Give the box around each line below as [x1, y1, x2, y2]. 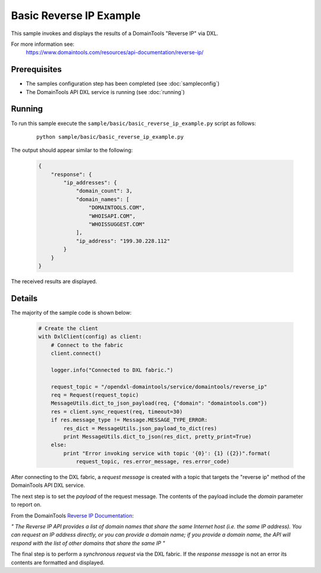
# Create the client [38, 325, 98, 331]
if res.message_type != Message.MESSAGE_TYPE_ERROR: [51, 417, 208, 424]
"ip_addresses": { [63, 179, 117, 186]
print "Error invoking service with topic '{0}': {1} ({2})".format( [63, 450, 270, 456]
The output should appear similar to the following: [11, 146, 133, 154]
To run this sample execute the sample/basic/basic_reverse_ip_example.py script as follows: [11, 120, 256, 127]
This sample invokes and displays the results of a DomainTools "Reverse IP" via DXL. [11, 30, 219, 37]
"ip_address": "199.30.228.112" [75, 237, 171, 244]
